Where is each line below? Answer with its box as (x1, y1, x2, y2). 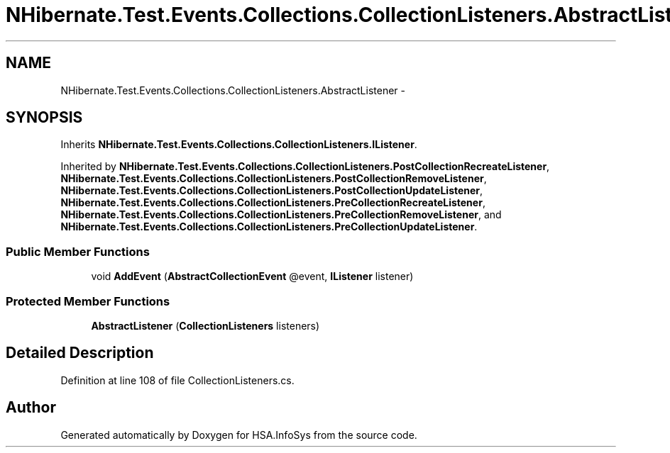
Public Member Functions (6, 244, 150, 259)
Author (6, 398, 56, 417)
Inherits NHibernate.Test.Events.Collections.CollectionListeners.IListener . (60, 138, 417, 151)
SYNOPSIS (6, 108, 83, 127)
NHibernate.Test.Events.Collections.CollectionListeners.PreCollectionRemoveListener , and (60, 208, 502, 221)
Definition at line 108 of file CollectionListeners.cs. (60, 374, 295, 386)
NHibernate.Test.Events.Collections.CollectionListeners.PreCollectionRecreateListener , (60, 196, 485, 209)
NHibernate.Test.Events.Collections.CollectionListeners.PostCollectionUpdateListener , (60, 184, 483, 197)
